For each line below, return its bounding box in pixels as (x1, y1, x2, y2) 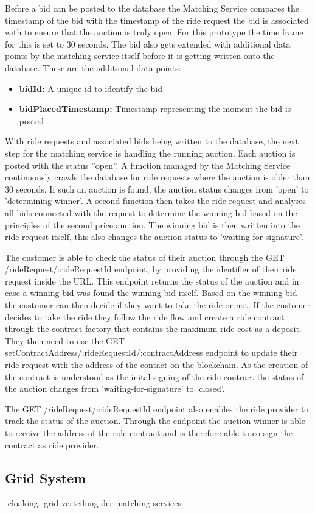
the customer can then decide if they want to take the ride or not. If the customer (5, 299, 310, 311)
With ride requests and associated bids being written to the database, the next (5, 135, 299, 147)
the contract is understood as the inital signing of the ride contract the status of (5, 370, 304, 383)
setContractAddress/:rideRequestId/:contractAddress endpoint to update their (5, 346, 298, 359)
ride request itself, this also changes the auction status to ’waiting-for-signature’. (5, 230, 303, 243)
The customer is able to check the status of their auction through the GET (5, 250, 285, 263)
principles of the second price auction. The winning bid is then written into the (5, 218, 300, 231)
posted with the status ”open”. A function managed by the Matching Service (5, 158, 291, 171)
